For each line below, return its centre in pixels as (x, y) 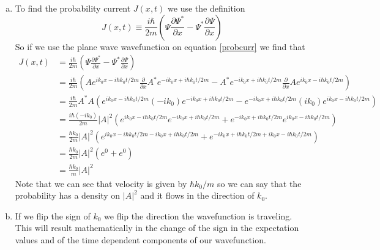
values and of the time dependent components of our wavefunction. (140, 239)
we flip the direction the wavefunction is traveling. (198, 215)
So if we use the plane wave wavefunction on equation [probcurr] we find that (160, 46)
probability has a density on (68, 195)
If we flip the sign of (53, 215)
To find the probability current (73, 8)
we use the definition (207, 8)
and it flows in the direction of (197, 195)
